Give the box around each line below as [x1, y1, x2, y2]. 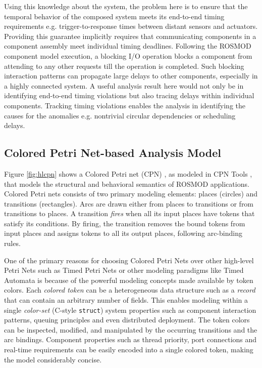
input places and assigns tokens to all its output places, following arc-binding [4, 228, 242, 238]
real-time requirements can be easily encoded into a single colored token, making [4, 344, 253, 355]
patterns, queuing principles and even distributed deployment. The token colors [4, 314, 250, 325]
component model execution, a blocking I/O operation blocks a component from [4, 50, 252, 61]
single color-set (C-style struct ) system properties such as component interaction [4, 304, 256, 315]
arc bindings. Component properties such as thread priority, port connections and [4, 334, 257, 345]
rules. [4, 238, 21, 249]
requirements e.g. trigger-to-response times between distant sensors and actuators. [4, 21, 258, 31]
